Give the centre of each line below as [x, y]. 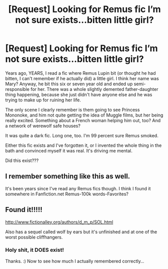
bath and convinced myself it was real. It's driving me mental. [69, 150]
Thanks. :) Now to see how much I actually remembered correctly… [75, 261]
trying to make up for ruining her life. [43, 100]
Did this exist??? [22, 160]
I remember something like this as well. [68, 176]
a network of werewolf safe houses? [43, 126]
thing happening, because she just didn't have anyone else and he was [79, 94]
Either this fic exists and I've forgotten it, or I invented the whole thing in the [83, 145]
